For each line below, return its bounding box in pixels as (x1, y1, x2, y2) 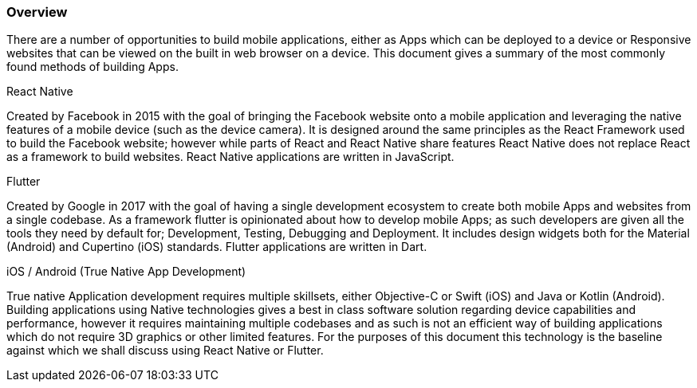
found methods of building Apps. (6, 60, 179, 74)
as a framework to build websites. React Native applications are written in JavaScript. (6, 150, 455, 164)
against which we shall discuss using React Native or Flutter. (6, 343, 324, 358)
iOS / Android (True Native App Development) (6, 265, 246, 279)
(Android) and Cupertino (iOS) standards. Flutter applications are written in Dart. (6, 240, 427, 254)
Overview (6, 4, 68, 20)
